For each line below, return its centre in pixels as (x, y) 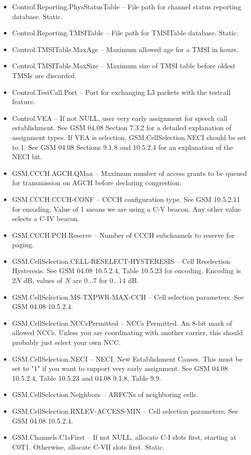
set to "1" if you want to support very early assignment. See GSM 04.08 (120, 368)
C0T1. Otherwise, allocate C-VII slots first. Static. (88, 446)
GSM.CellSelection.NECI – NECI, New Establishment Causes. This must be (127, 358)
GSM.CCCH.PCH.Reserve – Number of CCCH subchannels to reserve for (123, 235)
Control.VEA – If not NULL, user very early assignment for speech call (120, 118)
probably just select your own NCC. (66, 342)
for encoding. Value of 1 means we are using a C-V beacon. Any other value (126, 209)
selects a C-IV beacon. (46, 218)
